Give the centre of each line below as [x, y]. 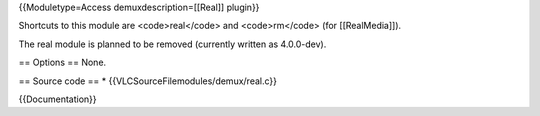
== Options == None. [62, 62]
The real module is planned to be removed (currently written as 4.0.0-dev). [172, 44]
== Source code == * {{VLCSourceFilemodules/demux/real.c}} [147, 81]
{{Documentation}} [57, 99]
